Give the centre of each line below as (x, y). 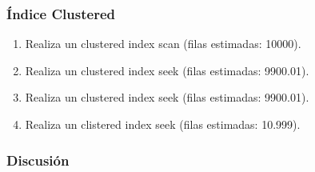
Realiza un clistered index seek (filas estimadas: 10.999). (163, 124)
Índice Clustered (61, 13)
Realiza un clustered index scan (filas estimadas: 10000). (163, 44)
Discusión (38, 160)
